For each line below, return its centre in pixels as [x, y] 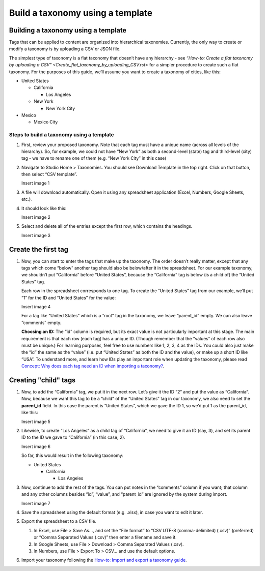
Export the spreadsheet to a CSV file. [59, 521]
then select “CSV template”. [49, 174]
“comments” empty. [41, 323]
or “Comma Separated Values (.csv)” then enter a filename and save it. [105, 537]
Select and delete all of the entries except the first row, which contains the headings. [107, 226]
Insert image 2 [36, 217]
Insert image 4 [36, 307]
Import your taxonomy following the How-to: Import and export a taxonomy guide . [104, 560]
